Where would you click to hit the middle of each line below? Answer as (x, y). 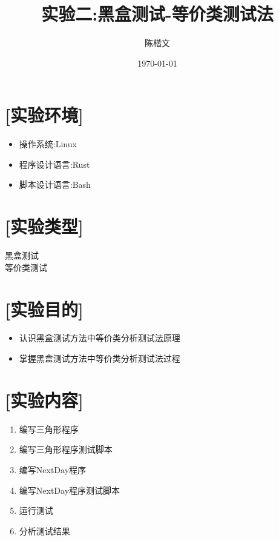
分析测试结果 (44, 530)
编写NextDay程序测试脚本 (70, 490)
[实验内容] (44, 400)
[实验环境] (44, 115)
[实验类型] (44, 226)
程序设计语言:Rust (54, 164)
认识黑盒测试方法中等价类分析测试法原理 (100, 338)
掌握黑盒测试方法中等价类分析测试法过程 (100, 358)
